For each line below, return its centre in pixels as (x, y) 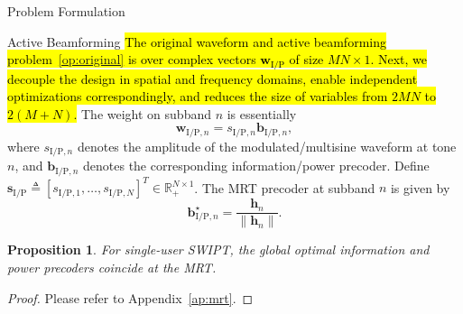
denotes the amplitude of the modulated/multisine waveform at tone (267, 146)
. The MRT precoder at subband (285, 187)
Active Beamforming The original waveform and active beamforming (197, 41)
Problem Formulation (66, 11)
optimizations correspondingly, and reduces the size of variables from (198, 96)
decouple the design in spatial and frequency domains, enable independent (213, 78)
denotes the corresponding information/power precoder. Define (256, 166)
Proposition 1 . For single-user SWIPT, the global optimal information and (218, 249)
